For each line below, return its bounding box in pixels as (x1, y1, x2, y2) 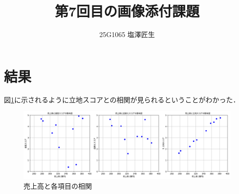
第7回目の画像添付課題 (54, 1, 200, 21)
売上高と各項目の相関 (23, 180, 92, 191)
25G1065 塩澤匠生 (99, 29, 155, 39)
